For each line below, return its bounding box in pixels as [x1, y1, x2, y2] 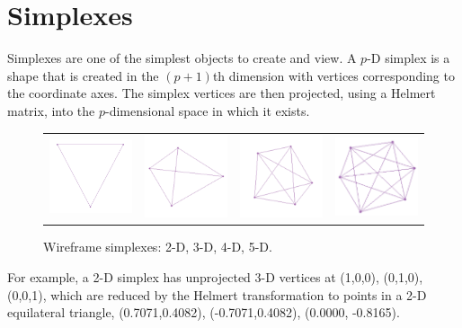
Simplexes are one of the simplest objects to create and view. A [7, 49, 357, 67]
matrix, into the [7, 101, 95, 120]
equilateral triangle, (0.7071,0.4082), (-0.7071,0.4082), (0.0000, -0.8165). [7, 303, 400, 322]
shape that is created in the [7, 66, 159, 84]
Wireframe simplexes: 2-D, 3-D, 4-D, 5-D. [43, 237, 272, 256]
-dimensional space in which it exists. [104, 101, 310, 120]
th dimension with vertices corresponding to [212, 66, 455, 84]
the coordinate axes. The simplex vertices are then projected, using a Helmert [7, 84, 436, 102]
